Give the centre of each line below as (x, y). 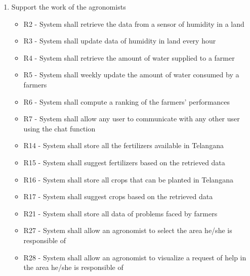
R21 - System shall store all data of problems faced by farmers (120, 213)
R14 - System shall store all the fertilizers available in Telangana (123, 145)
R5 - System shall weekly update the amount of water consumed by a (131, 75)
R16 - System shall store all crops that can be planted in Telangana (128, 179)
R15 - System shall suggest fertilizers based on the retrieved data (124, 162)
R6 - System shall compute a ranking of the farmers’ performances (127, 101)
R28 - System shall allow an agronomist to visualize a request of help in (135, 257)
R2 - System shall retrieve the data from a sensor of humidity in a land (134, 24)
